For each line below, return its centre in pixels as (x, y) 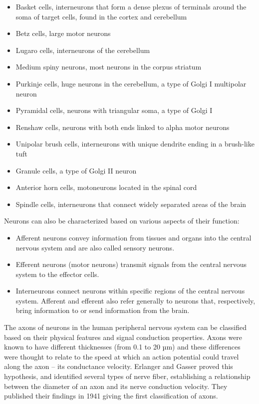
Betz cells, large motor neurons (63, 33)
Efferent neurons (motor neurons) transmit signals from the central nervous (131, 264)
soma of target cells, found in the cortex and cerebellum (101, 16)
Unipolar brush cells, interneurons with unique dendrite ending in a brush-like (135, 144)
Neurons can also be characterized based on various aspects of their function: (122, 221)
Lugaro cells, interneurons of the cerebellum (83, 50)
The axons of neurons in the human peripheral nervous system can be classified (126, 327)
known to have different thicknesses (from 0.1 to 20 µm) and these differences (122, 347)
